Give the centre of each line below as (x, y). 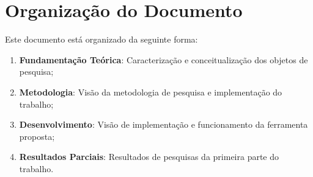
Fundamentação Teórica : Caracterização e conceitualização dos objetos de (164, 59)
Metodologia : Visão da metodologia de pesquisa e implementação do (151, 92)
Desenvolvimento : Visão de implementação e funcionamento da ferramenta (164, 124)
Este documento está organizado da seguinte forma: (101, 39)
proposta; (37, 136)
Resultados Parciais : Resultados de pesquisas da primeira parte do (149, 157)
